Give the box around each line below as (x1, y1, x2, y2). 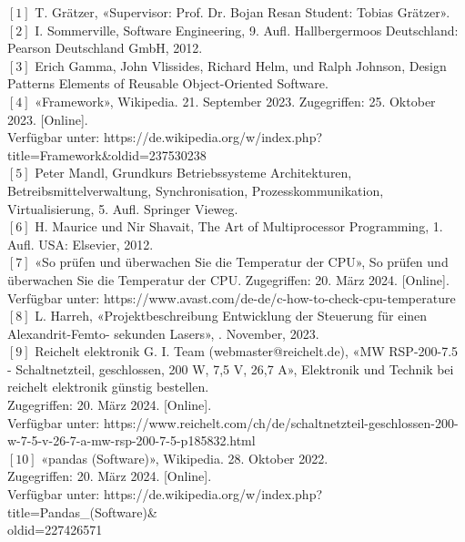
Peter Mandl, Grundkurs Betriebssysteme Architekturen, (35, 163, 352, 182)
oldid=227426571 (7, 520, 103, 539)
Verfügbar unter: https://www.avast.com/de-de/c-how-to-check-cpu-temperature (7, 288, 456, 307)
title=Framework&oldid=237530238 (7, 145, 207, 164)
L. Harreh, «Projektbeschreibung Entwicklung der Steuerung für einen (35, 306, 428, 325)
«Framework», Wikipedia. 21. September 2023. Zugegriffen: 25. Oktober (35, 91, 436, 110)
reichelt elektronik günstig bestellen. (7, 377, 209, 396)
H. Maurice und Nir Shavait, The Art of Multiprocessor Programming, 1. (35, 217, 443, 236)
